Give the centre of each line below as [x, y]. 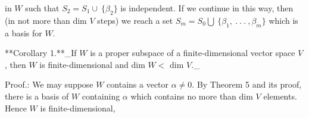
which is [283, 20]
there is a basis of [37, 96]
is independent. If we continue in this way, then [207, 8]
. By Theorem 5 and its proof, [247, 84]
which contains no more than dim [192, 96]
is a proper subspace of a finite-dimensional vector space [193, 53]
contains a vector [138, 84]
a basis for [24, 32]
